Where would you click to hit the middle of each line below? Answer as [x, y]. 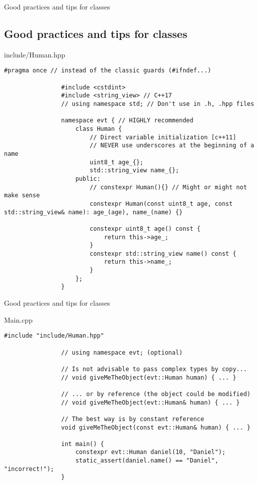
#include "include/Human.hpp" [54, 336]
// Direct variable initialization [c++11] [163, 137]
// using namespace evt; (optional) [122, 352]
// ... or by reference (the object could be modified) [156, 394]
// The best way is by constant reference [132, 419]
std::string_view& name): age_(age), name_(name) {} [93, 212]
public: [88, 179]
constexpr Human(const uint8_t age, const [161, 204]
